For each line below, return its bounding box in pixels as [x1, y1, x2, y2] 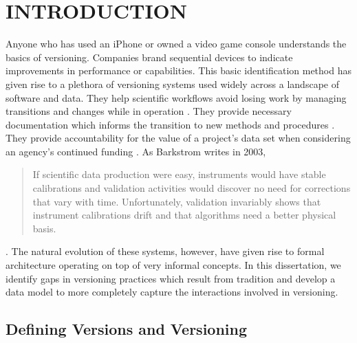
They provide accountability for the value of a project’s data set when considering [6, 131, 351, 145]
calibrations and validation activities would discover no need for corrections [32, 181, 351, 195]
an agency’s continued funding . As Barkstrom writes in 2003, [6, 144, 266, 158]
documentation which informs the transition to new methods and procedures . [6, 117, 335, 131]
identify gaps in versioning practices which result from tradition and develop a [6, 271, 336, 285]
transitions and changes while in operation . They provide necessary [6, 104, 292, 118]
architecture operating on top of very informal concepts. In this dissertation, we [6, 258, 341, 272]
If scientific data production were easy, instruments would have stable [32, 167, 326, 181]
